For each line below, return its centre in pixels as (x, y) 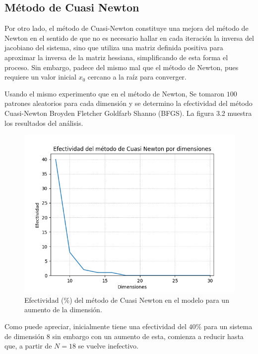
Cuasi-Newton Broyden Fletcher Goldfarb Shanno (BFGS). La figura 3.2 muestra (128, 113)
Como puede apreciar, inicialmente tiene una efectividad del (96, 326)
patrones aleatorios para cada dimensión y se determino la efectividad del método (129, 103)
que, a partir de (28, 346)
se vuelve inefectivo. (108, 346)
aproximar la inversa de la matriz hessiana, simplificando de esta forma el (116, 57)
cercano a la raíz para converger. (137, 77)
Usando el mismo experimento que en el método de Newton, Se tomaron (115, 93)
